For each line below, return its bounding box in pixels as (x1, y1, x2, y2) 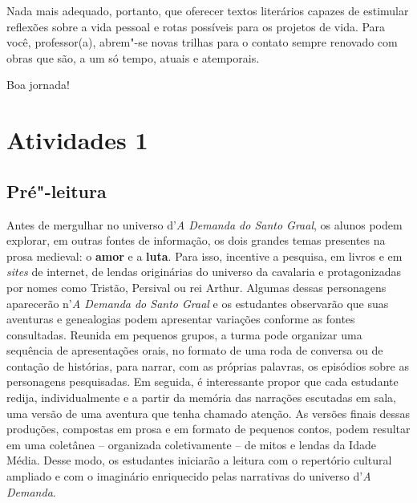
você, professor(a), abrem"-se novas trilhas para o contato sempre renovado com (6, 34, 398, 51)
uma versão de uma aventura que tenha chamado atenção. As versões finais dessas (6, 404, 411, 421)
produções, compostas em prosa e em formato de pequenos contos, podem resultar (6, 420, 411, 437)
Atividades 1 (6, 124, 148, 156)
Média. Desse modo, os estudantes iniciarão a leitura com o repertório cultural (6, 452, 392, 469)
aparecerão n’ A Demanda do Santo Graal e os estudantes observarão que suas (6, 294, 389, 311)
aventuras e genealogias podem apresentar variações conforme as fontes (6, 310, 355, 327)
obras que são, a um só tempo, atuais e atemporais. (6, 49, 260, 66)
